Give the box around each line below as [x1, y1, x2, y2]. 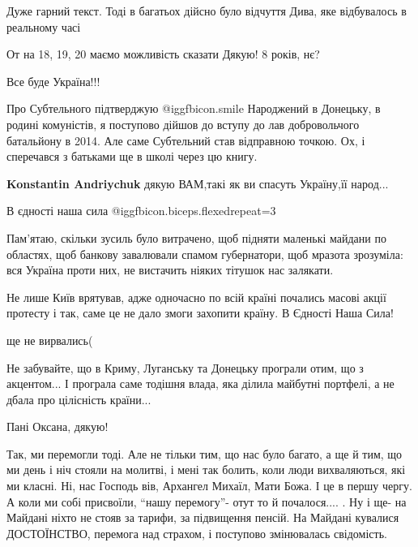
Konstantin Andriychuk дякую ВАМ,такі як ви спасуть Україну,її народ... [6, 174, 389, 192]
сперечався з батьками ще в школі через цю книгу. [6, 148, 258, 165]
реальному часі [6, 18, 81, 35]
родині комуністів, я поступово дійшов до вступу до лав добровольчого [6, 115, 360, 132]
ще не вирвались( [6, 331, 93, 348]
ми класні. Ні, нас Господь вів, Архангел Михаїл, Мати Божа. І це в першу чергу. [6, 477, 412, 494]
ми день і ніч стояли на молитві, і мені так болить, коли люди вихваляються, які [6, 461, 406, 478]
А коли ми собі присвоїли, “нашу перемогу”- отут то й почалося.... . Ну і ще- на [6, 493, 407, 510]
